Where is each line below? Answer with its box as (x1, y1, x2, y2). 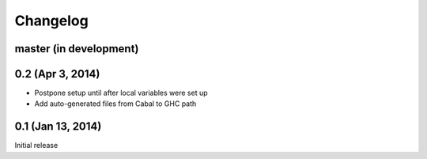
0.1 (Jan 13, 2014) (14, 119, 102, 134)
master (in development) (14, 42, 139, 55)
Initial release (14, 141, 59, 150)
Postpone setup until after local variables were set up (34, 88, 209, 98)
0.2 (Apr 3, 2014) (14, 67, 100, 81)
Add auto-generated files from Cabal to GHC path (34, 99, 197, 108)
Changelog (14, 12, 89, 29)
